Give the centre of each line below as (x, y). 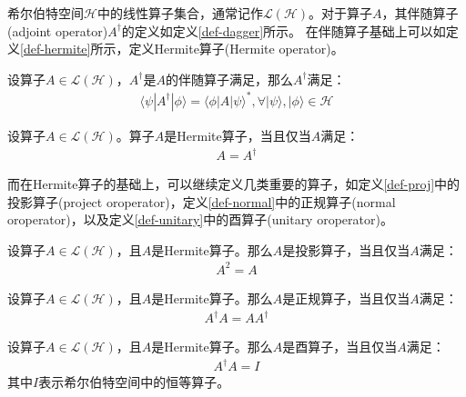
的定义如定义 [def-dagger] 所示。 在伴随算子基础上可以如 (284, 30)
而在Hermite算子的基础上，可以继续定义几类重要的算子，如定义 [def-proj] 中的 (234, 184)
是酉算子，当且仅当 (340, 347)
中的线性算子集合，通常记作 (180, 13)
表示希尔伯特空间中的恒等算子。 (134, 382)
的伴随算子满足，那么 (229, 79)
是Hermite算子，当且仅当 (238, 135)
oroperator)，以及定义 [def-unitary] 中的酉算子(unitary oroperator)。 (200, 219)
